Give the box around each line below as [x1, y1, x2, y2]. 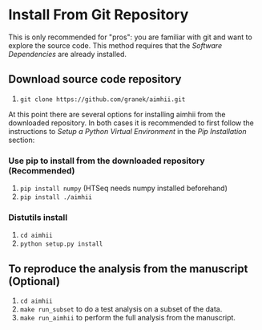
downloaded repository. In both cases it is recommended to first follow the [8, 118, 255, 128]
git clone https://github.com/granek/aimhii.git [19, 95, 186, 104]
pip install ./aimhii [19, 194, 92, 202]
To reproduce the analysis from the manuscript [8, 262, 248, 275]
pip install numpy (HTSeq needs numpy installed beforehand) [19, 183, 228, 194]
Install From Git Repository [8, 6, 189, 24]
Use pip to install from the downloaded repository [8, 155, 206, 166]
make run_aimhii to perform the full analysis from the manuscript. [19, 313, 236, 323]
